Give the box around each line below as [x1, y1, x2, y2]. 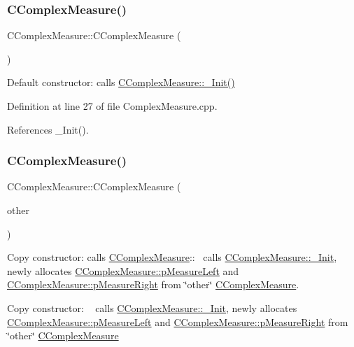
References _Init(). [7, 122, 89, 136]
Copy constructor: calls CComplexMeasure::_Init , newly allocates [7, 300, 297, 315]
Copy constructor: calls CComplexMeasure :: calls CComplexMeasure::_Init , [7, 250, 337, 264]
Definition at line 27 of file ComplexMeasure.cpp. [7, 99, 218, 113]
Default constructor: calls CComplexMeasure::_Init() [7, 75, 235, 90]
